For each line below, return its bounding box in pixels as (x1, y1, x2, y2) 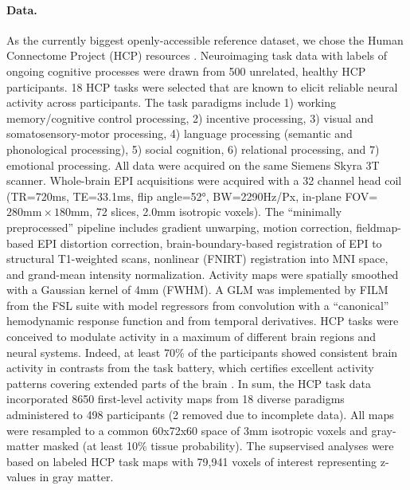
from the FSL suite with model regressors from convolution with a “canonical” (6, 296, 389, 313)
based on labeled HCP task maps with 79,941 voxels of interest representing (6, 453, 377, 469)
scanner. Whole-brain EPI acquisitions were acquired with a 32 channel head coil (6, 172, 402, 189)
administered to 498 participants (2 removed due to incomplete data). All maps (6, 406, 394, 423)
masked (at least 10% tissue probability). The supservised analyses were (42, 437, 394, 454)
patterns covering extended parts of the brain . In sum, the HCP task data (6, 374, 372, 391)
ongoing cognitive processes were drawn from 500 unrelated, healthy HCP (6, 62, 366, 79)
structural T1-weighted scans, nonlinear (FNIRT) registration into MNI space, (6, 250, 389, 267)
